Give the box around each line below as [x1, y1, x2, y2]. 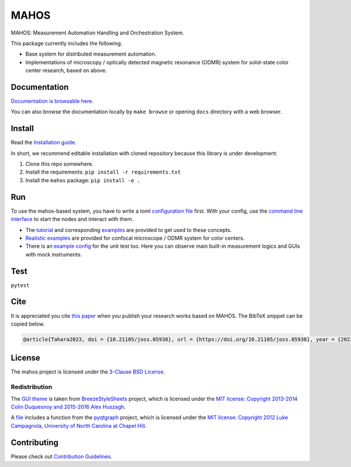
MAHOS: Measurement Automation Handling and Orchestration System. [11, 29, 184, 36]
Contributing [11, 437, 58, 447]
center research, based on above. [25, 67, 107, 74]
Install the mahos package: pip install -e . [25, 177, 140, 184]
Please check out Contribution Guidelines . [11, 453, 112, 460]
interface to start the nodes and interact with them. [11, 216, 134, 223]
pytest [11, 282, 30, 289]
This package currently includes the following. [11, 40, 123, 47]
